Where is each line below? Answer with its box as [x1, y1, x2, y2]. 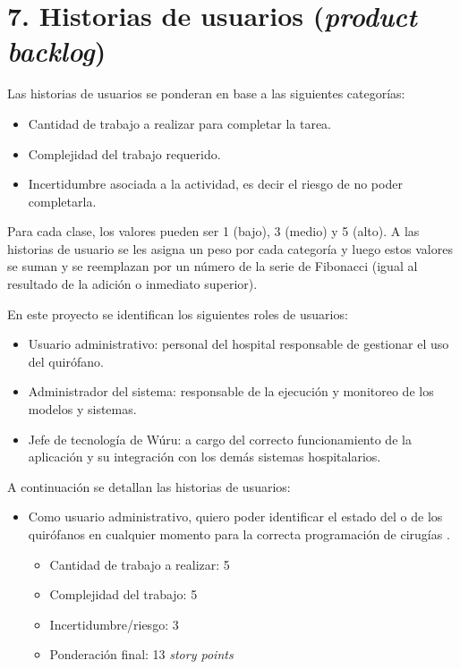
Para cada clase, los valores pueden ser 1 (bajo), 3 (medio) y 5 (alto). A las [7, 222, 420, 241]
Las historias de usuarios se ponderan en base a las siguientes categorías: [7, 84, 405, 103]
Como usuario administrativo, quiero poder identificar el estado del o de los [28, 507, 443, 526]
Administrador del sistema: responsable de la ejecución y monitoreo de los [28, 382, 434, 401]
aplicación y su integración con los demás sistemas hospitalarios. [28, 447, 381, 466]
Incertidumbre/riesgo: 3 [49, 614, 179, 633]
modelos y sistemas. [28, 400, 137, 419]
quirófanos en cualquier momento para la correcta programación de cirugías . [28, 525, 450, 543]
